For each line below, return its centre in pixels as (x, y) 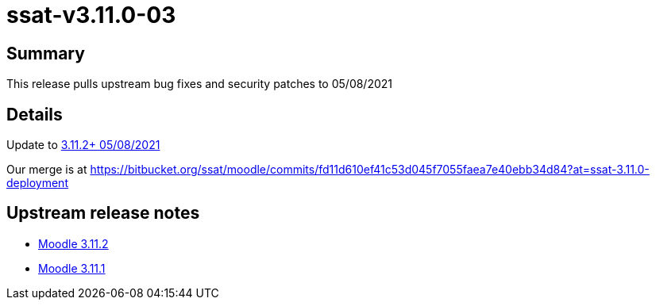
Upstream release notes (103, 213)
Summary (46, 53)
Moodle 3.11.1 (72, 268)
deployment (37, 183)
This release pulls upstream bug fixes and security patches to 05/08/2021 (200, 84)
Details (35, 114)
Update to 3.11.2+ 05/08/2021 (83, 145)
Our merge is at (47, 170)
